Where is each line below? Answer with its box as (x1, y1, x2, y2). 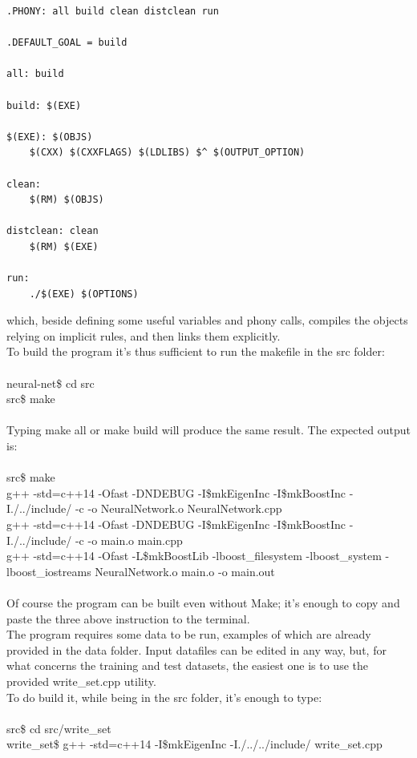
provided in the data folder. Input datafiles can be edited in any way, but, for (6, 641, 387, 658)
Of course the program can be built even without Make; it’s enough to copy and (6, 594, 400, 611)
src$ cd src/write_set (6, 720, 111, 736)
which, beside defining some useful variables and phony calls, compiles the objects (6, 312, 408, 329)
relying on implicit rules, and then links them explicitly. (6, 327, 281, 344)
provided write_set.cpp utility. (6, 672, 156, 689)
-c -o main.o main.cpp (75, 531, 183, 548)
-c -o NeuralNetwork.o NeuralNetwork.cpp (75, 500, 282, 517)
